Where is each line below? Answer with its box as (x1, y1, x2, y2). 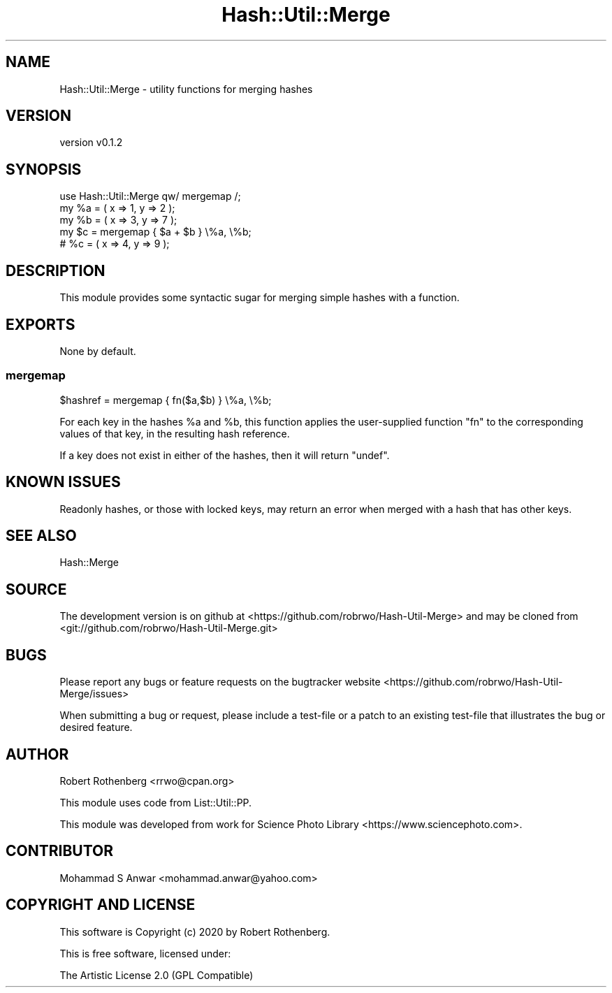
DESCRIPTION (6, 261, 105, 280)
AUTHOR (6, 745, 69, 763)
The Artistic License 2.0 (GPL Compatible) (59, 969, 254, 981)
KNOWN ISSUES (6, 473, 121, 491)
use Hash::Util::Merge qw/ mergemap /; (59, 190, 241, 203)
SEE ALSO (6, 526, 77, 544)
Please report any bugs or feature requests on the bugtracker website (59, 676, 381, 688)
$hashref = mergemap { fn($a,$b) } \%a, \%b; (59, 393, 272, 406)
